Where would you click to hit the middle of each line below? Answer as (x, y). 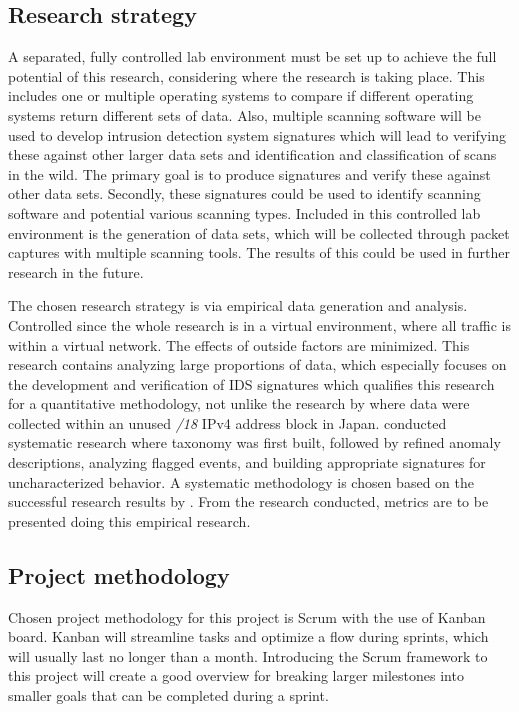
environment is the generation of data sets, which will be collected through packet (259, 232)
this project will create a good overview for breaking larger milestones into (236, 675)
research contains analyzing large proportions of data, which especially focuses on (257, 364)
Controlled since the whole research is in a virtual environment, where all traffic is (259, 324)
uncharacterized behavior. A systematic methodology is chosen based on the (241, 481)
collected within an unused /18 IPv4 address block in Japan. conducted (227, 422)
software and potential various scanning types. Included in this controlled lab (244, 212)
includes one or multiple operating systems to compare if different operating (241, 95)
